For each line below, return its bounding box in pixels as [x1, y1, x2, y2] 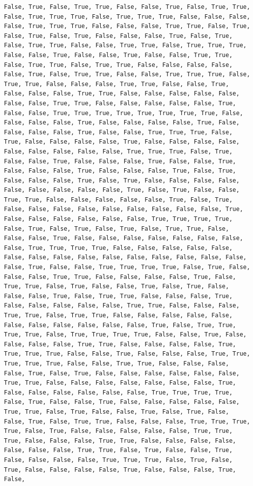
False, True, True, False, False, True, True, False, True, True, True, [4, 42, 247, 49]
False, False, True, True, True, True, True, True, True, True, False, [4, 109, 243, 117]
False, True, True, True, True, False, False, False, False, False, [4, 244, 233, 251]
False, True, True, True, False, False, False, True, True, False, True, [4, 23, 251, 30]
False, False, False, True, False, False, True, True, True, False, [4, 128, 233, 136]
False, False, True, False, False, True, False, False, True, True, [4, 51, 233, 59]
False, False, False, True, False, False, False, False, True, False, [4, 119, 240, 126]
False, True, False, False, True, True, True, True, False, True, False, [4, 264, 251, 271]
